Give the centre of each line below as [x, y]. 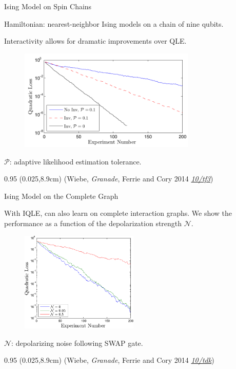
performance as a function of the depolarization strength [93, 223]
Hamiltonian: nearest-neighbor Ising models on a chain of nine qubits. [114, 23]
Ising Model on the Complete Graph [61, 196]
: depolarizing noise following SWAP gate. [77, 343]
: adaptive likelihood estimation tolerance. [75, 161]
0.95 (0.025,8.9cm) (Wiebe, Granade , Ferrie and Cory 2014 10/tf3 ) [109, 179]
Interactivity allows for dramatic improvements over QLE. [95, 41]
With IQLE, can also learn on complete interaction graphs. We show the [118, 213]
